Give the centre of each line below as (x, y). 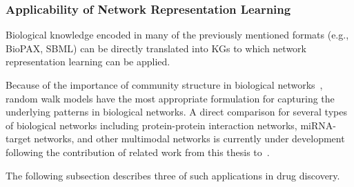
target (18, 139)
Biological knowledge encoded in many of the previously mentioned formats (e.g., (177, 35)
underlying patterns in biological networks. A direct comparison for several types (176, 112)
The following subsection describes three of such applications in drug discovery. (173, 175)
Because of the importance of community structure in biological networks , (164, 85)
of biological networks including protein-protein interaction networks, (151, 125)
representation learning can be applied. (88, 62)
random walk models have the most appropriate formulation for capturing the (170, 98)
